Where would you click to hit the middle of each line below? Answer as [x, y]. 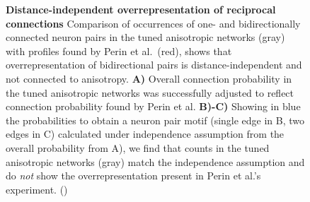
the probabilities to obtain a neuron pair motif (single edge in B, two [155, 120]
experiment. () [37, 189]
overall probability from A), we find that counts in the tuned [138, 147]
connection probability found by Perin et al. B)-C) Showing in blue [153, 106]
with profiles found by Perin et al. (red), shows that [119, 50]
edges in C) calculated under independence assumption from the [145, 134]
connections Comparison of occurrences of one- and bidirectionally [153, 23]
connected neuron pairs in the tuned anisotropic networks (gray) [145, 37]
